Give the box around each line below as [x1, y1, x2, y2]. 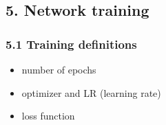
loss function [21, 109, 75, 123]
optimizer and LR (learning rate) [21, 85, 161, 100]
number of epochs [21, 62, 96, 76]
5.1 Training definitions [6, 35, 137, 52]
